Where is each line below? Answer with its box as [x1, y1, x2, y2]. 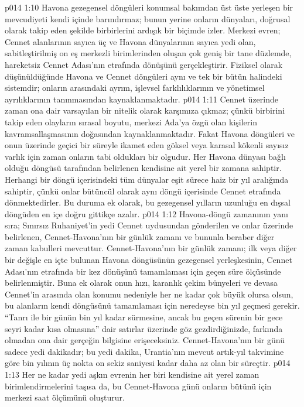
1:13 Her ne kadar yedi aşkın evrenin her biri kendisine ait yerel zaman [5, 368, 259, 380]
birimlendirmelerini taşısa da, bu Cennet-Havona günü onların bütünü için [5, 379, 272, 392]
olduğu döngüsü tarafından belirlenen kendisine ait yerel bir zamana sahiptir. [5, 162, 282, 174]
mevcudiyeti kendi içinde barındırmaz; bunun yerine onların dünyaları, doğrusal [5, 12, 291, 25]
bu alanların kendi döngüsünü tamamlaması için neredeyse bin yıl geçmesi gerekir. [5, 299, 300, 312]
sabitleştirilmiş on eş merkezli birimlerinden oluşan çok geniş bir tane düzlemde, [5, 47, 292, 59]
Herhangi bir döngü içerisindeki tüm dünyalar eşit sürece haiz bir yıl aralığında [5, 173, 289, 185]
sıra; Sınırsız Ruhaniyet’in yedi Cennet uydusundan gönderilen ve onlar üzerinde [5, 219, 293, 231]
